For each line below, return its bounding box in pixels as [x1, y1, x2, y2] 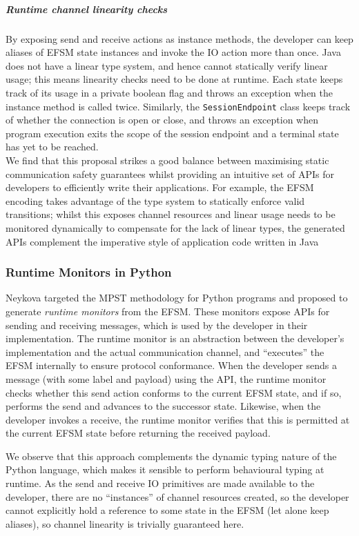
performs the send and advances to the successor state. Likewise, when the [6, 399, 321, 413]
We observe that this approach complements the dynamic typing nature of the [6, 448, 337, 463]
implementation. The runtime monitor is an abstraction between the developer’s [6, 331, 345, 346]
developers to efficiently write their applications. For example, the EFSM [6, 180, 314, 195]
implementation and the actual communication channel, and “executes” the [6, 344, 324, 359]
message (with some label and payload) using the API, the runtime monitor [6, 371, 327, 386]
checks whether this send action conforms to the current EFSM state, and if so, [6, 385, 342, 399]
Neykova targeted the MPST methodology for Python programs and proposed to [6, 290, 348, 305]
